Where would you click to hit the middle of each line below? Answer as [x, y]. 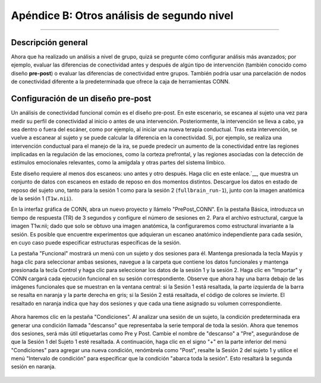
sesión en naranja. [34, 367]
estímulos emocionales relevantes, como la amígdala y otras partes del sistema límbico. [118, 163]
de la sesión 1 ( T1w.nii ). [42, 198]
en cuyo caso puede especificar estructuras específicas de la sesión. [96, 243]
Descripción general [49, 42]
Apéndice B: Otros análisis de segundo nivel [122, 15]
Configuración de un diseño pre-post [81, 99]
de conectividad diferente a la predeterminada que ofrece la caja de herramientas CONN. [120, 82]
